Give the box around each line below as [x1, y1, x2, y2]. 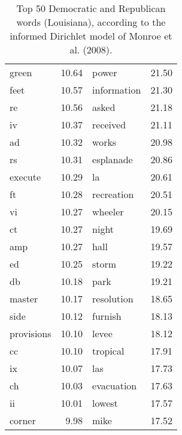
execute [10, 170, 41, 184]
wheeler [92, 205, 124, 218]
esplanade [92, 152, 133, 166]
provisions [10, 326, 51, 340]
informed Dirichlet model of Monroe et [10, 29, 172, 43]
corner [10, 413, 36, 427]
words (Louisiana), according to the [16, 15, 166, 29]
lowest [92, 396, 118, 410]
